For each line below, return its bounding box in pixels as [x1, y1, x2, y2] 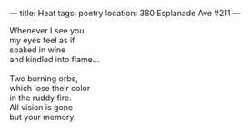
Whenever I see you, [9, 25, 87, 35]
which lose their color [9, 83, 91, 93]
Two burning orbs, [9, 73, 79, 84]
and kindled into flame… [9, 54, 100, 64]
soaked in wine [9, 44, 66, 55]
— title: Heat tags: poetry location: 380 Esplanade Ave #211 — [9, 8, 241, 18]
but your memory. [9, 112, 76, 122]
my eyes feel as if [9, 35, 75, 45]
